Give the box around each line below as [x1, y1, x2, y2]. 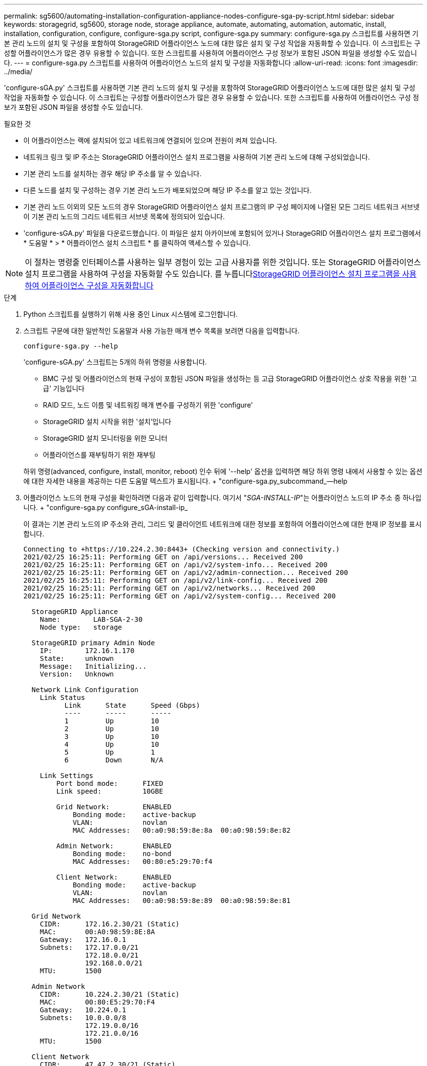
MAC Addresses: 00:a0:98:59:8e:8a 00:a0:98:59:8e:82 [73, 826, 291, 834]
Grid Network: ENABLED [56, 803, 172, 811]
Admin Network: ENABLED [56, 842, 172, 850]
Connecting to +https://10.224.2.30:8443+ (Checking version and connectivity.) [23, 545, 340, 553]
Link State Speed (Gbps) [64, 701, 200, 709]
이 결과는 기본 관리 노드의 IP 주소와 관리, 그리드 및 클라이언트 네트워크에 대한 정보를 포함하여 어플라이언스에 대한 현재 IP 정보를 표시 [23, 520, 422, 528]
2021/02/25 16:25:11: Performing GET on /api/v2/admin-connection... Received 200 [23, 569, 348, 576]
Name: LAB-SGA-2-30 [39, 615, 143, 623]
